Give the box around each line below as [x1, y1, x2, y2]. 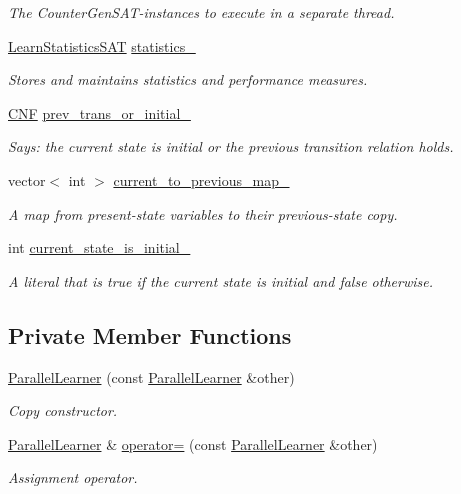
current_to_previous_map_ [113, 169, 290, 190]
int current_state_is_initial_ [8, 237, 191, 258]
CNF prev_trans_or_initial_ [8, 102, 191, 123]
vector [8, 169, 46, 190]
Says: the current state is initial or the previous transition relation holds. [8, 136, 454, 157]
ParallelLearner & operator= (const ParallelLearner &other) [8, 433, 378, 454]
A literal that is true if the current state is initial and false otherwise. [8, 270, 433, 291]
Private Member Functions [8, 319, 292, 350]
